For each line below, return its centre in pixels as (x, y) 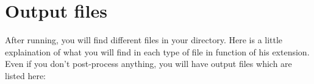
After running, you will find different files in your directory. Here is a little (144, 40)
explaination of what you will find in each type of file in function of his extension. (157, 51)
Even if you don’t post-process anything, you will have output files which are (148, 64)
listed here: (26, 75)
